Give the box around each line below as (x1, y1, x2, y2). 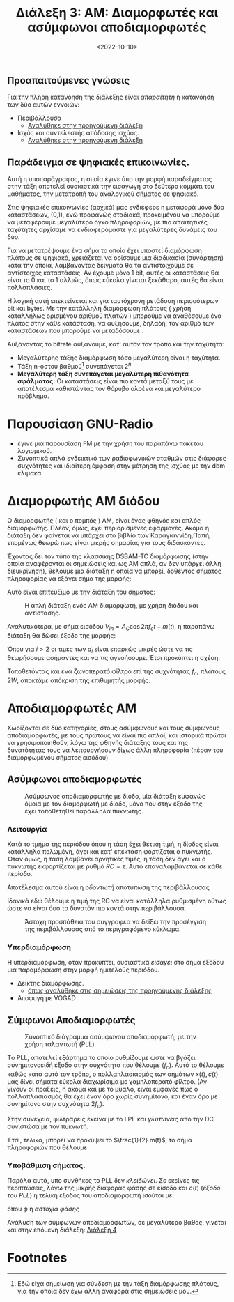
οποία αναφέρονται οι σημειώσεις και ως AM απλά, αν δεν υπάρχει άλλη (7, 559, 221, 567)
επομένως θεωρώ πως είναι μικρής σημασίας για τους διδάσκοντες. (7, 538, 206, 546)
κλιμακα (17, 468, 42, 477)
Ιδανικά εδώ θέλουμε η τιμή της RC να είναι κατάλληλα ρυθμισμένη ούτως (7, 897, 226, 905)
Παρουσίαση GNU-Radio (7, 416, 153, 432)
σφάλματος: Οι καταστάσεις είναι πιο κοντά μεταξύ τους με (17, 376, 194, 385)
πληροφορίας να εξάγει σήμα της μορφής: (7, 574, 132, 583)
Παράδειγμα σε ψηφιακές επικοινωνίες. (7, 156, 190, 168)
